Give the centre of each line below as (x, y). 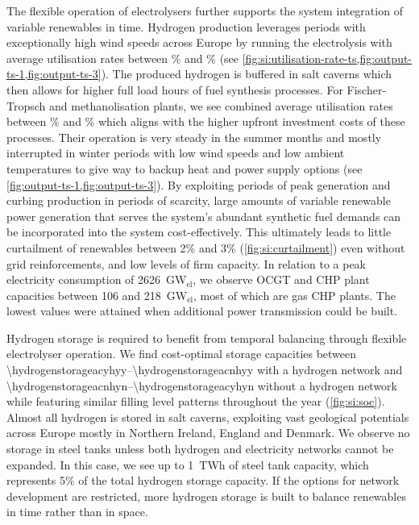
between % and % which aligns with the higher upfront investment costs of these (206, 121)
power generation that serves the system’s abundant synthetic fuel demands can (204, 216)
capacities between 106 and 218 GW (97, 295)
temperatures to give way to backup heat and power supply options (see (185, 168)
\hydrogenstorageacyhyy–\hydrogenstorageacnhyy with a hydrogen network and (205, 370)
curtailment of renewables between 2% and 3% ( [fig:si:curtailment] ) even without (206, 247)
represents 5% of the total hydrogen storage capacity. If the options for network (203, 480)
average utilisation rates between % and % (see (123, 58)
